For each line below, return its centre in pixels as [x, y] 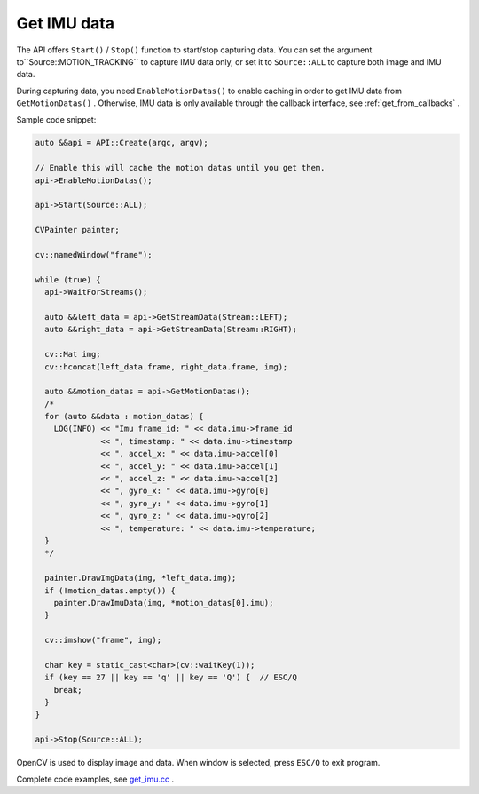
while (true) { [68, 279]
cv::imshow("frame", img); [103, 640]
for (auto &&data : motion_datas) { [124, 417]
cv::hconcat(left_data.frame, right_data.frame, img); [166, 367]
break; [68, 690]
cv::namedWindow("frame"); [94, 254]
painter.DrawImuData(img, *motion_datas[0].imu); [164, 603]
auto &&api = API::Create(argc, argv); [122, 143]
